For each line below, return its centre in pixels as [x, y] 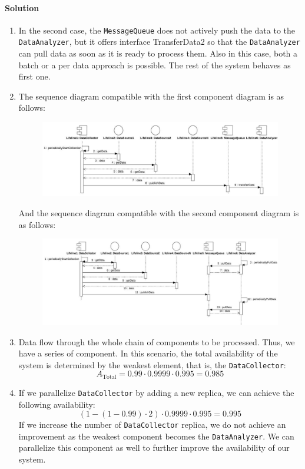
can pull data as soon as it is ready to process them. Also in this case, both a [158, 53]
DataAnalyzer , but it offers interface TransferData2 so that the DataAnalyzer [159, 42]
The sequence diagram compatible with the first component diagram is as [151, 96]
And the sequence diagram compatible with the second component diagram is [159, 212]
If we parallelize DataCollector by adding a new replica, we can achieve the [156, 392]
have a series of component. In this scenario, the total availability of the [148, 353]
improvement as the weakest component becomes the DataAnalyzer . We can [156, 436]
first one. [34, 76]
